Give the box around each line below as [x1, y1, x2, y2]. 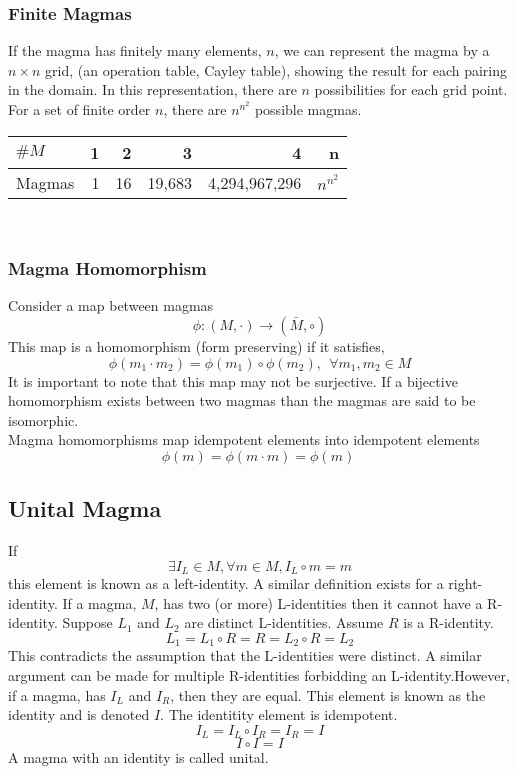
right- [448, 573, 483, 594]
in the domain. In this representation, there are [8, 79, 297, 100]
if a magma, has [8, 684, 106, 705]
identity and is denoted [8, 704, 150, 725]
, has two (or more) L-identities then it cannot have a [154, 592, 483, 613]
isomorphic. [8, 409, 79, 430]
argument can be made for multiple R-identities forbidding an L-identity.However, [8, 665, 510, 686]
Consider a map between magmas [8, 295, 214, 316]
